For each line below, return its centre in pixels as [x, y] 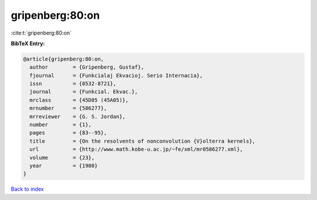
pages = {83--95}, [68, 133]
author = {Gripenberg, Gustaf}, [87, 67]
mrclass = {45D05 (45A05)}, [79, 100]
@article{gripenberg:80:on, [63, 59]
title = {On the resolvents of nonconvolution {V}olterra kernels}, [142, 141]
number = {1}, [61, 125]
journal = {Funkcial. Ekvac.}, [84, 92]
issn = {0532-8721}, [73, 84]
